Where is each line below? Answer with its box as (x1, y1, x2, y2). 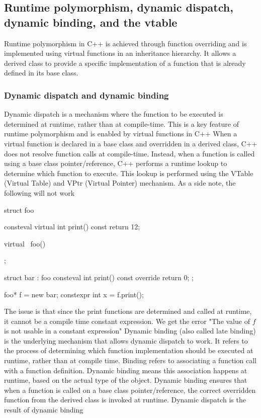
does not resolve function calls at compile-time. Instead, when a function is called (4, 148, 255, 158)
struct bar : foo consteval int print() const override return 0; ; (4, 272, 194, 282)
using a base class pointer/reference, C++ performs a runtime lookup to (4, 158, 227, 169)
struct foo (4, 204, 34, 215)
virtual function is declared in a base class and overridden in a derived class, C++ (4, 138, 257, 148)
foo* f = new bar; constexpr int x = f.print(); (4, 289, 144, 299)
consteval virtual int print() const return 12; (4, 221, 140, 232)
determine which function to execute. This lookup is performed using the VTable (4, 168, 253, 178)
